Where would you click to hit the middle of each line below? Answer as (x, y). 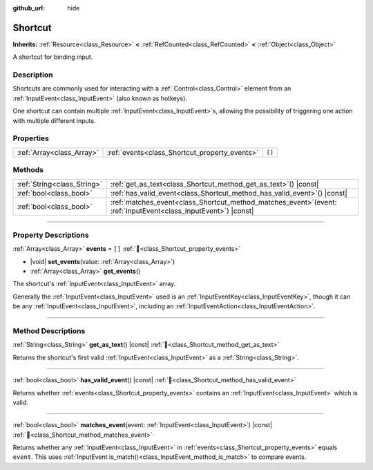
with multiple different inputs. (54, 120)
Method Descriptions (49, 330)
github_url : (29, 8)
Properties (31, 138)
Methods (28, 170)
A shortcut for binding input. (53, 57)
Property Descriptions (51, 235)
